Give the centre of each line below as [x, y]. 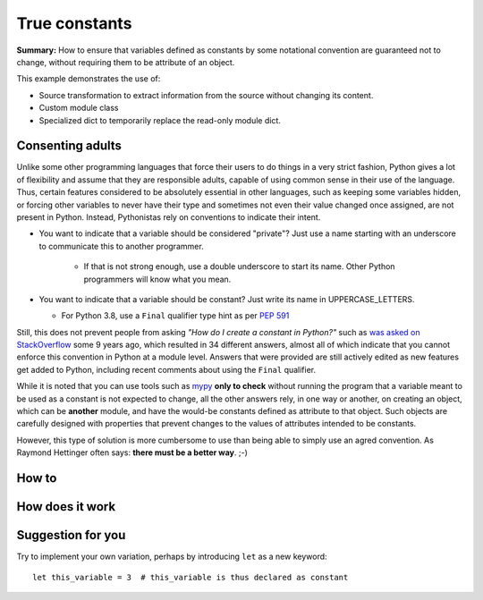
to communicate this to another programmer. [122, 246]
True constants [74, 23]
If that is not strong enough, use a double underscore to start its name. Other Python [239, 266]
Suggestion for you [71, 535]
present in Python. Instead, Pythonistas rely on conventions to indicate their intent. [169, 217]
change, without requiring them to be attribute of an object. [126, 62]
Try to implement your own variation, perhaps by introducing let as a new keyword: [172, 557]
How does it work [66, 507]
